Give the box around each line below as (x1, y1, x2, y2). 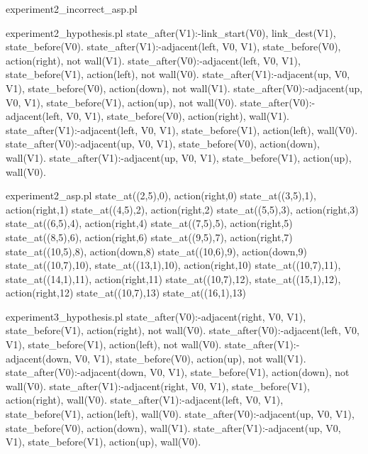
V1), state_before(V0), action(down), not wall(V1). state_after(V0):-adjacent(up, (6, 80, 363, 95)
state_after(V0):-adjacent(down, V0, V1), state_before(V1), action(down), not (6, 365, 350, 380)
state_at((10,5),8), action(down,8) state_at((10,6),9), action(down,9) (6, 243, 307, 258)
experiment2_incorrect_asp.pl (6, 1, 138, 16)
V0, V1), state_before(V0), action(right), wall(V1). (66, 109, 289, 123)
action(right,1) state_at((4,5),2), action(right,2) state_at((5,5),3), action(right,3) (6, 201, 359, 216)
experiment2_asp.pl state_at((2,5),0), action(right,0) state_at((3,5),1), (6, 188, 316, 203)
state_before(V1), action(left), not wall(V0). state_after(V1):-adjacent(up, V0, (6, 67, 350, 82)
